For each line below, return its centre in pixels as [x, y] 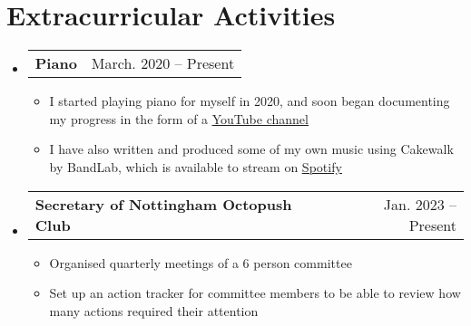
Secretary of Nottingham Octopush [163, 204]
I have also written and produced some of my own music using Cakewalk [251, 149]
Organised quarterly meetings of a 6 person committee [201, 262]
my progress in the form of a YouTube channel [179, 118]
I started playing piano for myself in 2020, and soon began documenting [250, 101]
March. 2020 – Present [163, 63]
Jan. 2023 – [420, 204]
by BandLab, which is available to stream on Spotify [196, 166]
